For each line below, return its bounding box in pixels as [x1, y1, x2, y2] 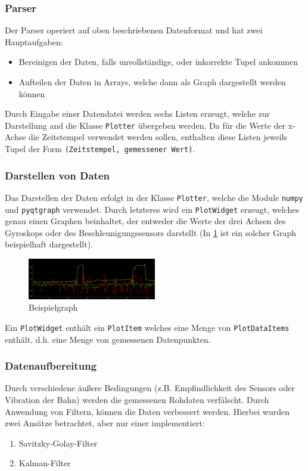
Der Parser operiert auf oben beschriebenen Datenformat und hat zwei [5, 24, 263, 36]
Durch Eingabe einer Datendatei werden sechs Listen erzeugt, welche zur [5, 107, 270, 120]
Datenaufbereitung [5, 358, 97, 373]
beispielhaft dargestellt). [5, 238, 93, 250]
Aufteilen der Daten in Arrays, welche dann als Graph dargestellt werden [18, 76, 286, 88]
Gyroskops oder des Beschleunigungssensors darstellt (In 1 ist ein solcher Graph [5, 226, 297, 238]
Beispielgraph [29, 301, 78, 314]
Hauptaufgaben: [5, 35, 63, 48]
